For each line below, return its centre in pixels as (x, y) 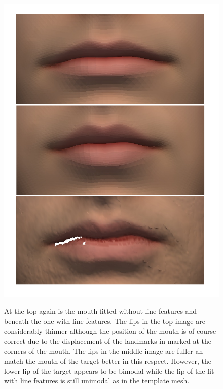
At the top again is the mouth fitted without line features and (101, 311)
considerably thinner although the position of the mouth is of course (110, 331)
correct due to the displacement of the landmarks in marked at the (108, 341)
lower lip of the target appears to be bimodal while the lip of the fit (109, 370)
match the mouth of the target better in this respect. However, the (108, 361)
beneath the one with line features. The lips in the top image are (105, 321)
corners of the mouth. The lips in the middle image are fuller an (104, 351)
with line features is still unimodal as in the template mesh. (97, 381)
